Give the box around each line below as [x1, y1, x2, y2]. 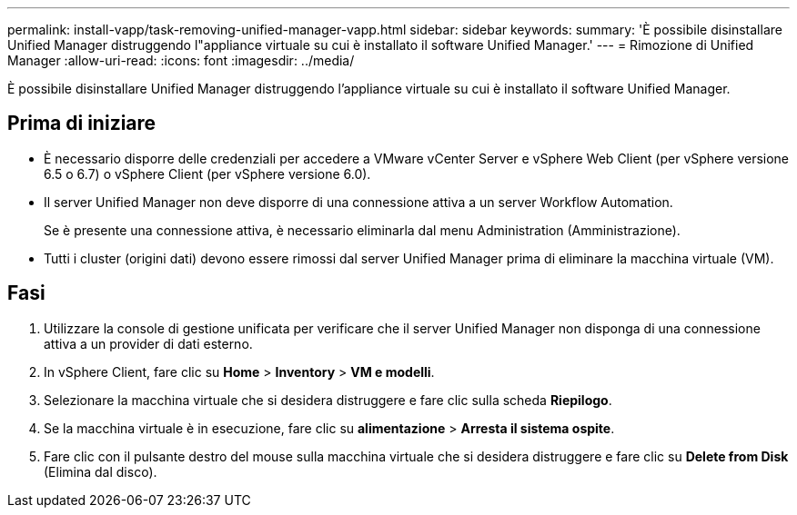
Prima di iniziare [7, 112, 156, 135]
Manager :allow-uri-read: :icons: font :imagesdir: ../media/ [7, 53, 355, 68]
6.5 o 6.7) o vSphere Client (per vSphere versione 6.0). [44, 165, 371, 182]
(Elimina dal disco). [44, 463, 157, 480]
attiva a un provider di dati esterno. [44, 335, 253, 352]
